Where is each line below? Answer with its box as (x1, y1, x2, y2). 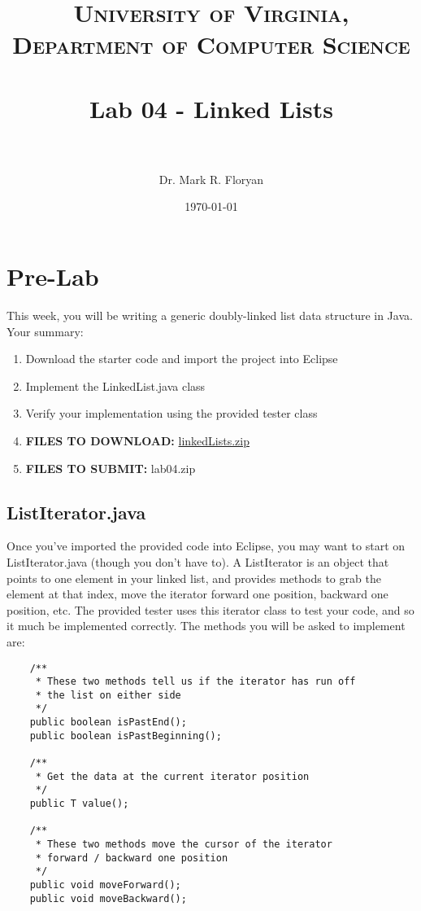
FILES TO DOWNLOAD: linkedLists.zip (25, 431, 250, 449)
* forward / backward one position (35, 852, 228, 864)
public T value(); (29, 798, 129, 810)
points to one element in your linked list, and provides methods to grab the (7, 569, 381, 586)
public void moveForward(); (29, 879, 181, 891)
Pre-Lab (7, 260, 99, 293)
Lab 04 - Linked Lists (89, 91, 333, 125)
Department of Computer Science (12, 28, 410, 61)
